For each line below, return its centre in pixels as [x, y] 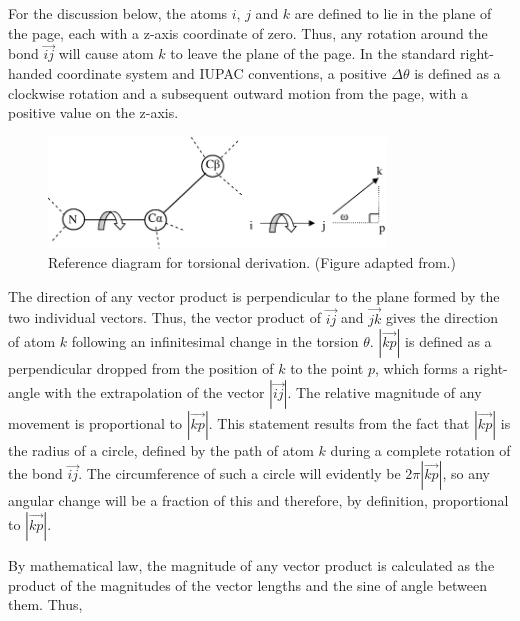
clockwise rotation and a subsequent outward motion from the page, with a [238, 92]
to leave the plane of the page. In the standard [313, 53]
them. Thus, [45, 604]
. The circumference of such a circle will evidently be [239, 473]
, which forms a [422, 368]
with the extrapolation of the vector [154, 391]
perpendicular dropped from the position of [141, 368]
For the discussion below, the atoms [118, 13]
